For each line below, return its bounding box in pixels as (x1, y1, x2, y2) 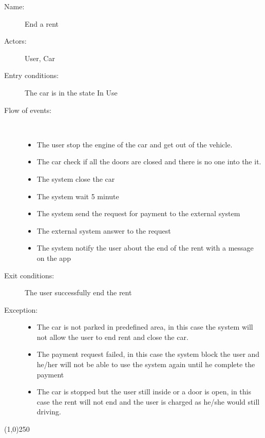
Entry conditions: (4, 70, 59, 81)
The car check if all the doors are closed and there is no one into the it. (36, 156, 261, 167)
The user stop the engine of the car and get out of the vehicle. (36, 139, 233, 149)
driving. (36, 406, 61, 417)
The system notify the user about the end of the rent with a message (36, 242, 254, 253)
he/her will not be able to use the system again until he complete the (36, 359, 255, 370)
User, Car (25, 52, 55, 63)
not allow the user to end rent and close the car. (36, 331, 188, 342)
